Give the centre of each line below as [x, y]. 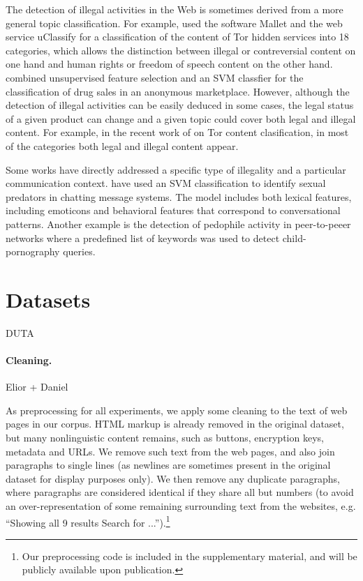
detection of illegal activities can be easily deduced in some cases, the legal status [180, 105]
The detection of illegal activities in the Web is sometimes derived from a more [175, 9]
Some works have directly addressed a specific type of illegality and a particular [176, 169]
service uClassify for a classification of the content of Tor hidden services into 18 [177, 37]
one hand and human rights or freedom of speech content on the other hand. [169, 64]
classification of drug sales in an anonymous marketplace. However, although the [178, 91]
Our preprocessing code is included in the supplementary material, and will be [190, 556]
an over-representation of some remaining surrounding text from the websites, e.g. [181, 505]
